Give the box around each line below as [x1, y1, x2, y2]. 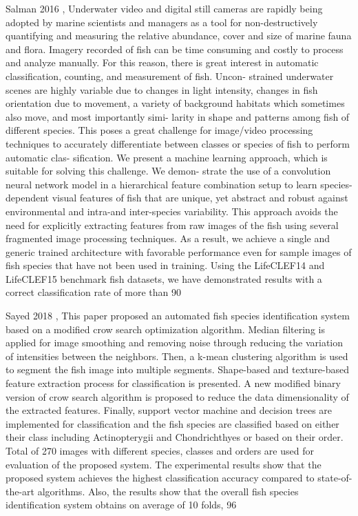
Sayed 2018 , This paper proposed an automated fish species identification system [6, 308, 350, 323]
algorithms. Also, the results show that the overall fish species [37, 484, 299, 498]
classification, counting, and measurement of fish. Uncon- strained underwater [6, 68, 334, 83]
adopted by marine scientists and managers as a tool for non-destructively [6, 14, 318, 29]
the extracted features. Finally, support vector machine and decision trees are [6, 403, 333, 417]
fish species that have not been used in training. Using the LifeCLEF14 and [6, 258, 325, 272]
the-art [6, 484, 35, 498]
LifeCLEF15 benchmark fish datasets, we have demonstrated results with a [6, 271, 322, 286]
